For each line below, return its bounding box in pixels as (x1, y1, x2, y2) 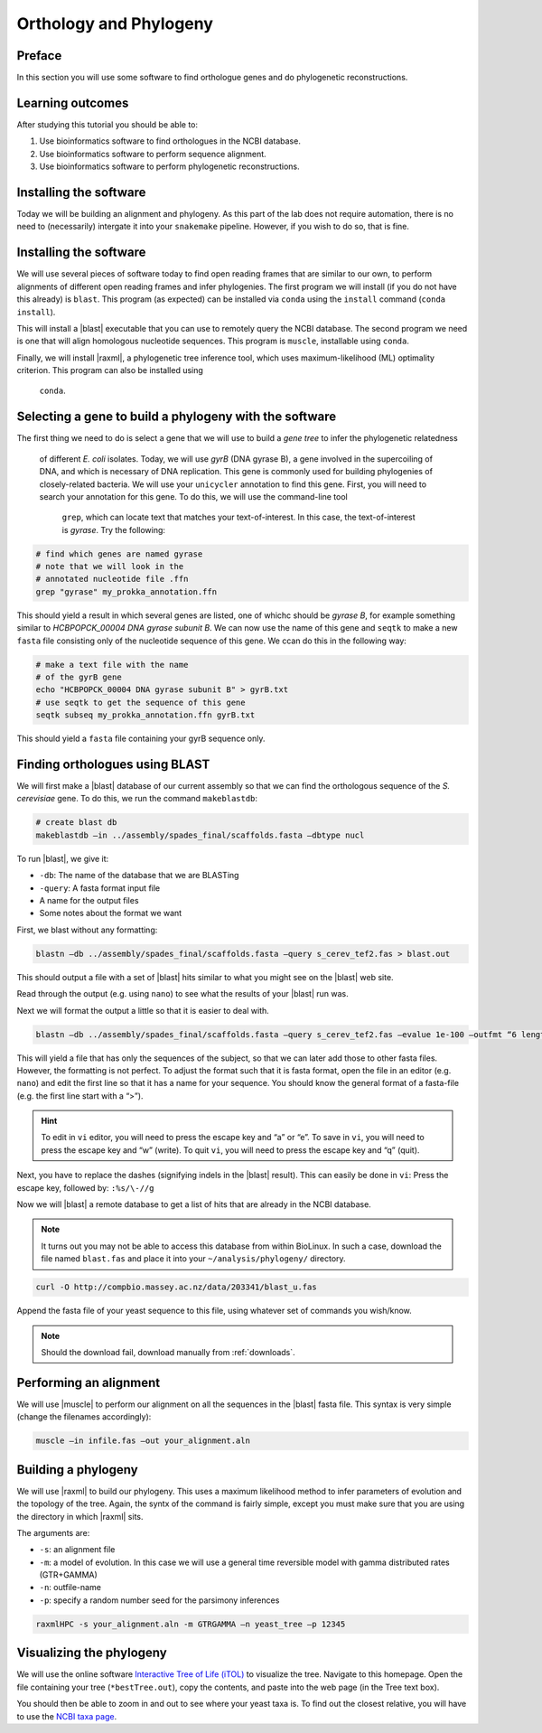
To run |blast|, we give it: (16, 853, 109, 864)
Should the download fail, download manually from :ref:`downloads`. (41, 1346, 295, 1357)
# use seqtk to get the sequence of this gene (35, 697, 246, 707)
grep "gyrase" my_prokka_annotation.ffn (35, 586, 217, 596)
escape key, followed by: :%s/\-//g (16, 1182, 154, 1193)
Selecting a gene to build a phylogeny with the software (16, 409, 337, 425)
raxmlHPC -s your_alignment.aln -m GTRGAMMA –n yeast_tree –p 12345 (35, 1618, 346, 1629)
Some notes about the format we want (39, 908, 182, 919)
